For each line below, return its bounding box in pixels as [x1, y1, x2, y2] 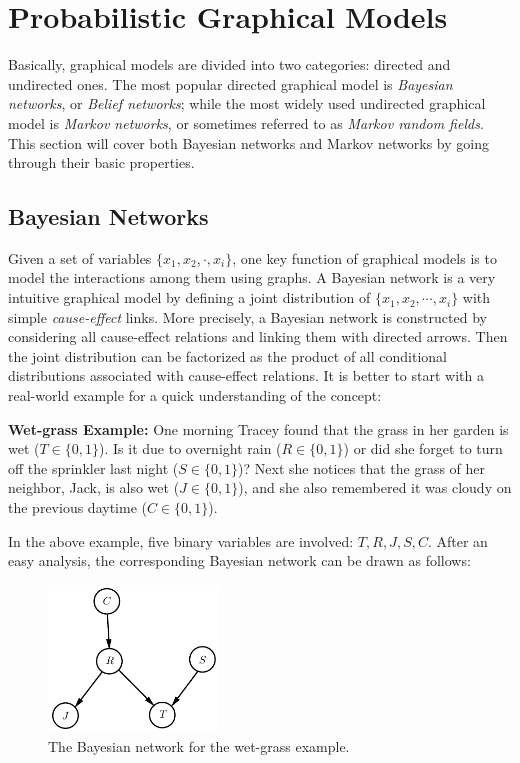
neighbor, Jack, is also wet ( [8, 477, 180, 498]
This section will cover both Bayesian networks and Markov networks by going [8, 132, 489, 153]
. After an [427, 530, 488, 551]
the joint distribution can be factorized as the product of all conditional [8, 345, 447, 366]
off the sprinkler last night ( [8, 457, 179, 478]
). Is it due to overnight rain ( [99, 438, 282, 459]
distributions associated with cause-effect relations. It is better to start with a [8, 365, 484, 386]
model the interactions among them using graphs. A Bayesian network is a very [8, 267, 496, 288]
